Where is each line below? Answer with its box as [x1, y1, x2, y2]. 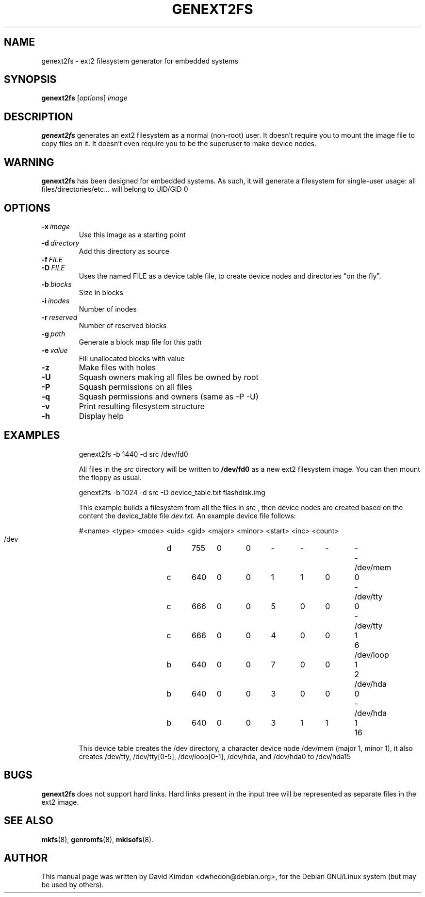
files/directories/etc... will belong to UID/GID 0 [41, 185, 188, 194]
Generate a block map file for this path [79, 337, 202, 346]
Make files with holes [79, 362, 156, 372]
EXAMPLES [4, 429, 60, 442]
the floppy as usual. [79, 473, 142, 482]
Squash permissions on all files [79, 382, 192, 392]
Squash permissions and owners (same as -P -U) [79, 391, 259, 401]
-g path [41, 329, 65, 338]
